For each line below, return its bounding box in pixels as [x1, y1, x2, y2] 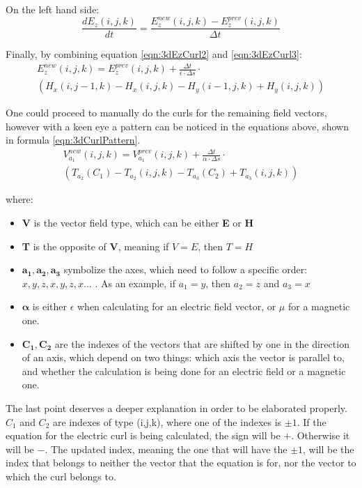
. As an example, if [95, 275, 175, 290]
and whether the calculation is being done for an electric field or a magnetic [22, 363, 346, 378]
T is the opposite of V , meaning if [22, 238, 169, 253]
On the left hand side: [6, 2, 100, 16]
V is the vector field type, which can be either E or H [22, 215, 254, 229]
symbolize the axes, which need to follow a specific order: [63, 262, 308, 277]
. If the [297, 414, 326, 429]
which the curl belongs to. [6, 468, 116, 483]
